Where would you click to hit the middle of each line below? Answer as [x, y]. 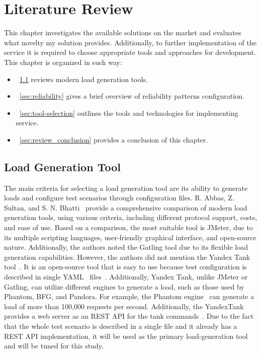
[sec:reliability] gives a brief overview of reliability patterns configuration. [132, 96]
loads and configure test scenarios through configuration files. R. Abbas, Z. [119, 198]
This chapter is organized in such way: [63, 62]
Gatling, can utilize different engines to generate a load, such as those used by [124, 286]
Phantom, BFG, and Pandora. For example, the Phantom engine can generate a [129, 296]
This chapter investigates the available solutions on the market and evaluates [123, 32]
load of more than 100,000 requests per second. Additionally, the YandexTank [124, 306]
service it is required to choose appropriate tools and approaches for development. [130, 52]
